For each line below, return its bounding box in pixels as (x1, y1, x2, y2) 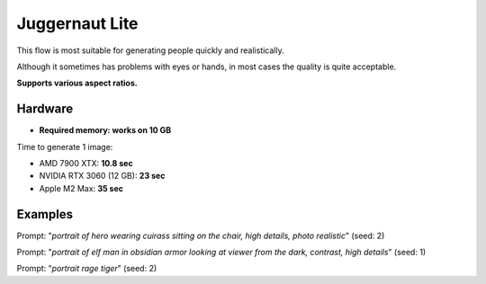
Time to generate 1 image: (16, 141, 113, 152)
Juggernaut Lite (16, 13, 139, 33)
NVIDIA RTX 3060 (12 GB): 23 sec (39, 171, 166, 182)
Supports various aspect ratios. (16, 77, 139, 89)
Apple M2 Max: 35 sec (39, 182, 124, 193)
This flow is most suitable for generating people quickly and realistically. (16, 45, 285, 56)
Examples (16, 207, 74, 222)
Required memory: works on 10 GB (39, 125, 172, 136)
